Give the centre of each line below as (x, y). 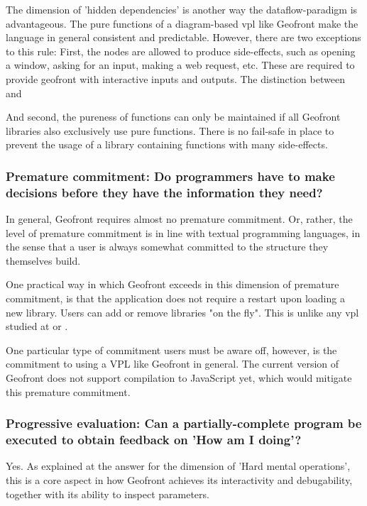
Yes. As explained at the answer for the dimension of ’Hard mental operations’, (178, 466)
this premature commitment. (68, 391)
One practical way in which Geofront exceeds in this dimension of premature (172, 284)
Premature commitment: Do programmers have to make (170, 176)
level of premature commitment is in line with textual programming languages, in (183, 232)
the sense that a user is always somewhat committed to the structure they (167, 247)
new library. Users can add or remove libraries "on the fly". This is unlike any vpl (182, 312)
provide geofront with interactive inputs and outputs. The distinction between (175, 78)
